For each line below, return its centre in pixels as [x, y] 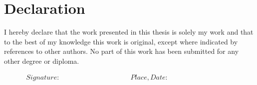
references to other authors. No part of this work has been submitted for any [122, 51]
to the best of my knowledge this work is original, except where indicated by [121, 41]
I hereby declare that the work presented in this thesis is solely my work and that [129, 32]
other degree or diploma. [42, 61]
